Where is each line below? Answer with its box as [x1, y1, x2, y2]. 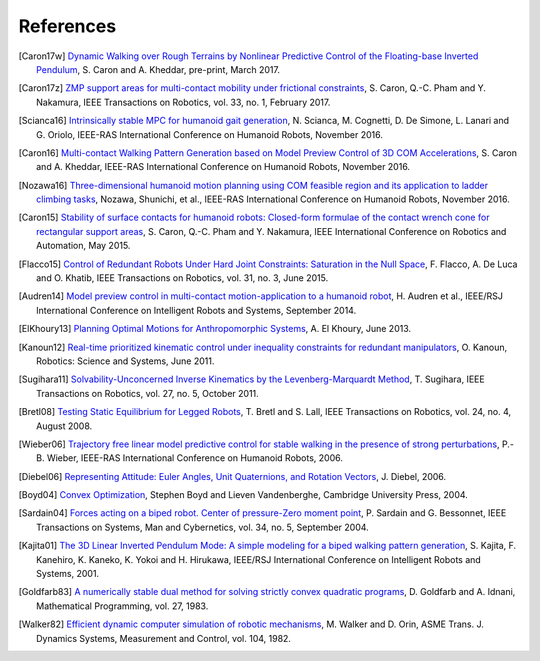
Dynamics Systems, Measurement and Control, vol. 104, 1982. [36, 632, 292, 644]
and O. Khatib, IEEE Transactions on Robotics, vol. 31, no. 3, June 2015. [36, 272, 329, 284]
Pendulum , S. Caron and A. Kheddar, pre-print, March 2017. [36, 63, 280, 75]
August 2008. [36, 420, 93, 432]
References [18, 15, 117, 37]
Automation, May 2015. [36, 240, 131, 252]
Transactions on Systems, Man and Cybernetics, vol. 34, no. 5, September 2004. [36, 521, 369, 533]
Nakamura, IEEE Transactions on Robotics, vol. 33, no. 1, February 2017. [36, 96, 331, 108]
